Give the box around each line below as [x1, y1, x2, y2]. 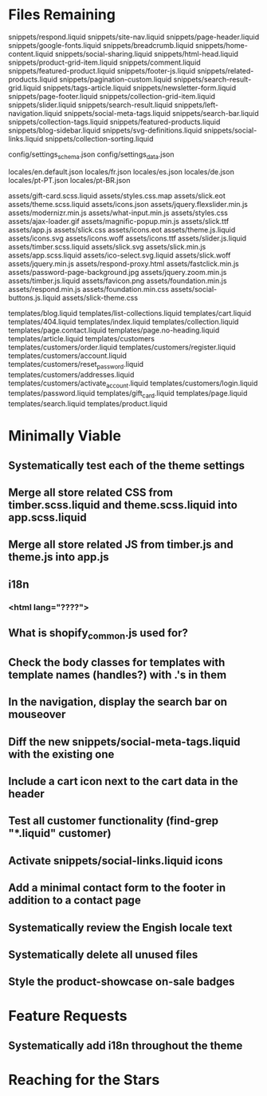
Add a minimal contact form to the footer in [8, 881, 226, 895]
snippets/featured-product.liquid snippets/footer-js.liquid [8, 66, 196, 75]
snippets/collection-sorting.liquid [45, 134, 154, 143]
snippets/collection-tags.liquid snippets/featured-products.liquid [8, 117, 221, 126]
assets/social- [170, 284, 218, 293]
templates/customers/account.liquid [8, 350, 128, 361]
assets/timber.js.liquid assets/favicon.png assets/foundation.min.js [8, 276, 227, 285]
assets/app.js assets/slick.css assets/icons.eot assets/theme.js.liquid [8, 225, 236, 234]
